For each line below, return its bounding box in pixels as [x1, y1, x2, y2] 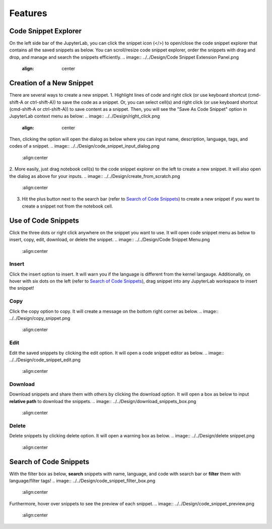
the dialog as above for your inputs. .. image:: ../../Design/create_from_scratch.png [9, 173, 180, 179]
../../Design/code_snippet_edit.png [9, 357, 81, 363]
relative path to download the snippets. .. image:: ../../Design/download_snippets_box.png [9, 398, 196, 404]
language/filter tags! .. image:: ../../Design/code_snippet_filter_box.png [9, 478, 156, 484]
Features [9, 8, 47, 19]
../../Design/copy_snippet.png [9, 315, 71, 321]
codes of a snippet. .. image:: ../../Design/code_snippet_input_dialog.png [9, 143, 160, 149]
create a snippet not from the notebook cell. [22, 203, 113, 209]
